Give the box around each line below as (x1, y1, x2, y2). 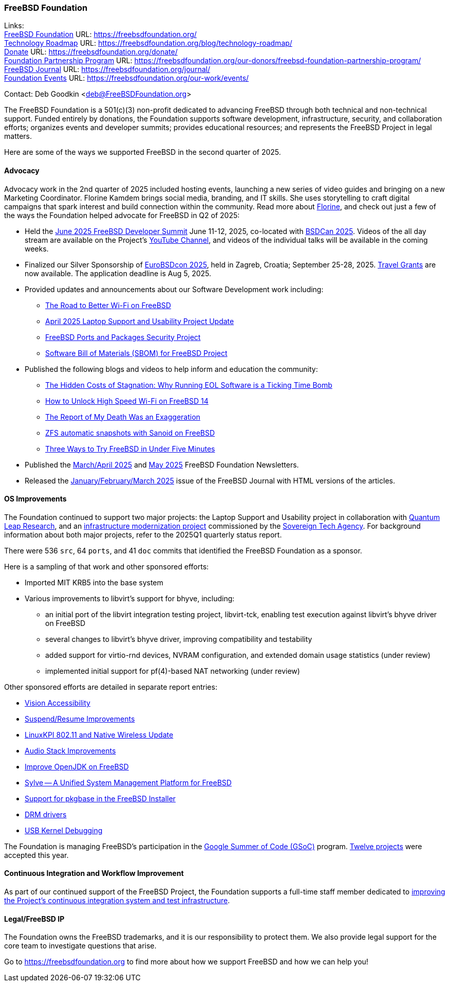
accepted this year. (4, 850, 69, 859)
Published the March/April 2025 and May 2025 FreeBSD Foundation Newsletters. (25, 460, 299, 469)
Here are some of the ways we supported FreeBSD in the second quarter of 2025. (4, 148, 281, 157)
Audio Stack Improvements (25, 746, 116, 755)
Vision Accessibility (25, 698, 90, 707)
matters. (4, 132, 32, 141)
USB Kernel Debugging (25, 826, 103, 835)
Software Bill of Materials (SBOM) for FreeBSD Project (45, 348, 228, 357)
